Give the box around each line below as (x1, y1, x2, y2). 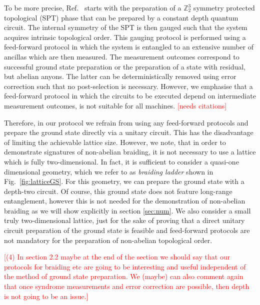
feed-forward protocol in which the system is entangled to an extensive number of (4, 41, 253, 52)
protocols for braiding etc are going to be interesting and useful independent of (4, 261, 246, 271)
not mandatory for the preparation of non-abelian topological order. (4, 234, 212, 245)
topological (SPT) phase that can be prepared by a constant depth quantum (4, 12, 238, 22)
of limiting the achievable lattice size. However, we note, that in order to (4, 136, 226, 147)
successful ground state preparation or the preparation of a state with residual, (4, 61, 245, 71)
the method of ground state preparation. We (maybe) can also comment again (4, 271, 243, 281)
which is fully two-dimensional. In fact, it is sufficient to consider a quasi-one (4, 156, 239, 166)
